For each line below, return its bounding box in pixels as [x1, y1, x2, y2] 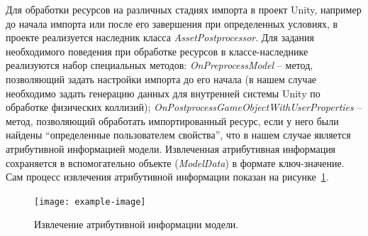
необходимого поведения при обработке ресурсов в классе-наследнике [6, 43, 308, 58]
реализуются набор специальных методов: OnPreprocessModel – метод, [6, 58, 313, 73]
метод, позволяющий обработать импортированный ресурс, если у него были [6, 113, 339, 128]
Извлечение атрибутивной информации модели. [34, 217, 239, 232]
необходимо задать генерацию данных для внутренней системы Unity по [6, 85, 320, 100]
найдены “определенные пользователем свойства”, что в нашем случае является [6, 127, 351, 142]
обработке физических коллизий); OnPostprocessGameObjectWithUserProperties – [6, 100, 362, 114]
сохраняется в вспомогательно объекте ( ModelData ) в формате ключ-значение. [6, 155, 345, 170]
